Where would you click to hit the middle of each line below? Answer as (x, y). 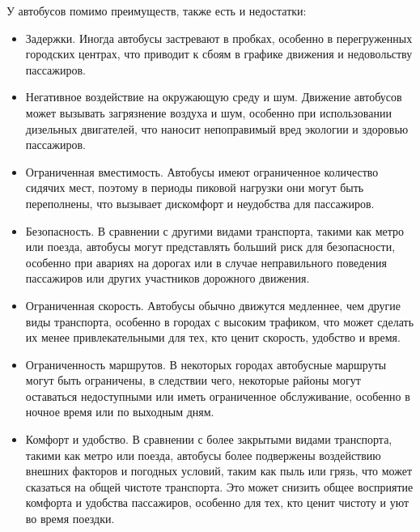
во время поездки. (70, 519)
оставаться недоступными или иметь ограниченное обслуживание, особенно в (218, 396)
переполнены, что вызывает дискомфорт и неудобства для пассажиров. (200, 203)
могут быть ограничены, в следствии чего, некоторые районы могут (193, 380)
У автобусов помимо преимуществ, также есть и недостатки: (157, 11)
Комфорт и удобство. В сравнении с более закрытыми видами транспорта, (209, 439)
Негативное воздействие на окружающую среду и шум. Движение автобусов (214, 97)
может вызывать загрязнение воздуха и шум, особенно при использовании (208, 112)
